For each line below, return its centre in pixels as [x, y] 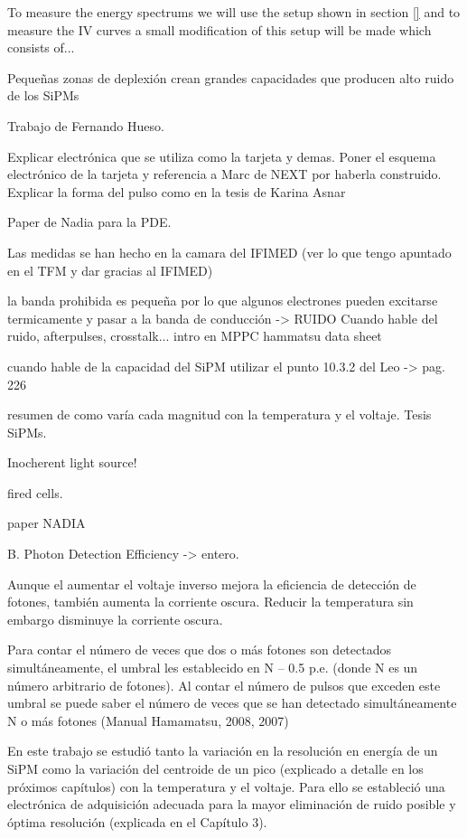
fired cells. [35, 492]
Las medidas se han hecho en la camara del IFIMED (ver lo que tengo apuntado [229, 252]
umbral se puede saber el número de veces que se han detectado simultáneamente [232, 703]
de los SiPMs [43, 95]
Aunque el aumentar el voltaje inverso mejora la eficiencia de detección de [212, 584]
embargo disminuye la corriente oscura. [115, 619]
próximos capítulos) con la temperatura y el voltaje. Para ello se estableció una [226, 786]
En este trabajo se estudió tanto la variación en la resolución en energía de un [223, 751]
